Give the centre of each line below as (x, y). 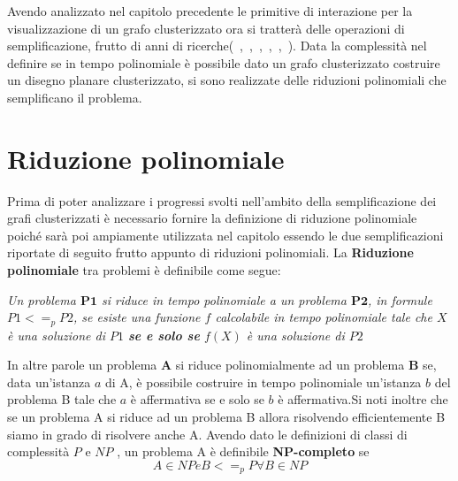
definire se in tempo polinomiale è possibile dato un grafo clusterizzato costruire (224, 62)
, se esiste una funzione (137, 317)
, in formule (400, 299)
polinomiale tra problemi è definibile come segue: (144, 270)
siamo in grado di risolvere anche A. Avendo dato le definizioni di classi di (207, 434)
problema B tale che (62, 399)
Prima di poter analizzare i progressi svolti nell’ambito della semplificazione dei (222, 200)
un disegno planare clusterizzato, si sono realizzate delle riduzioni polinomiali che (227, 80)
